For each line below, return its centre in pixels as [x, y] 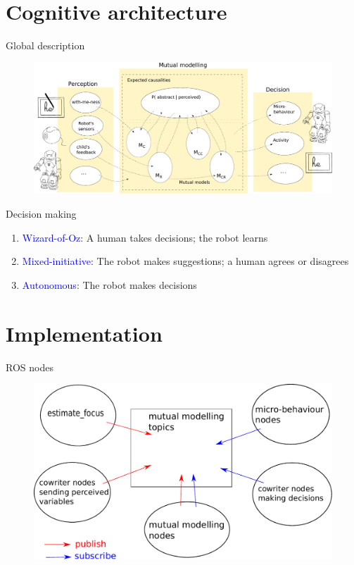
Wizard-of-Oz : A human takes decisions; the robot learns [145, 237]
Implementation [84, 333]
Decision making [41, 214]
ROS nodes [30, 367]
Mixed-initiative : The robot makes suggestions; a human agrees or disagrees [185, 261]
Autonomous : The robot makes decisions [109, 284]
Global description [45, 45]
